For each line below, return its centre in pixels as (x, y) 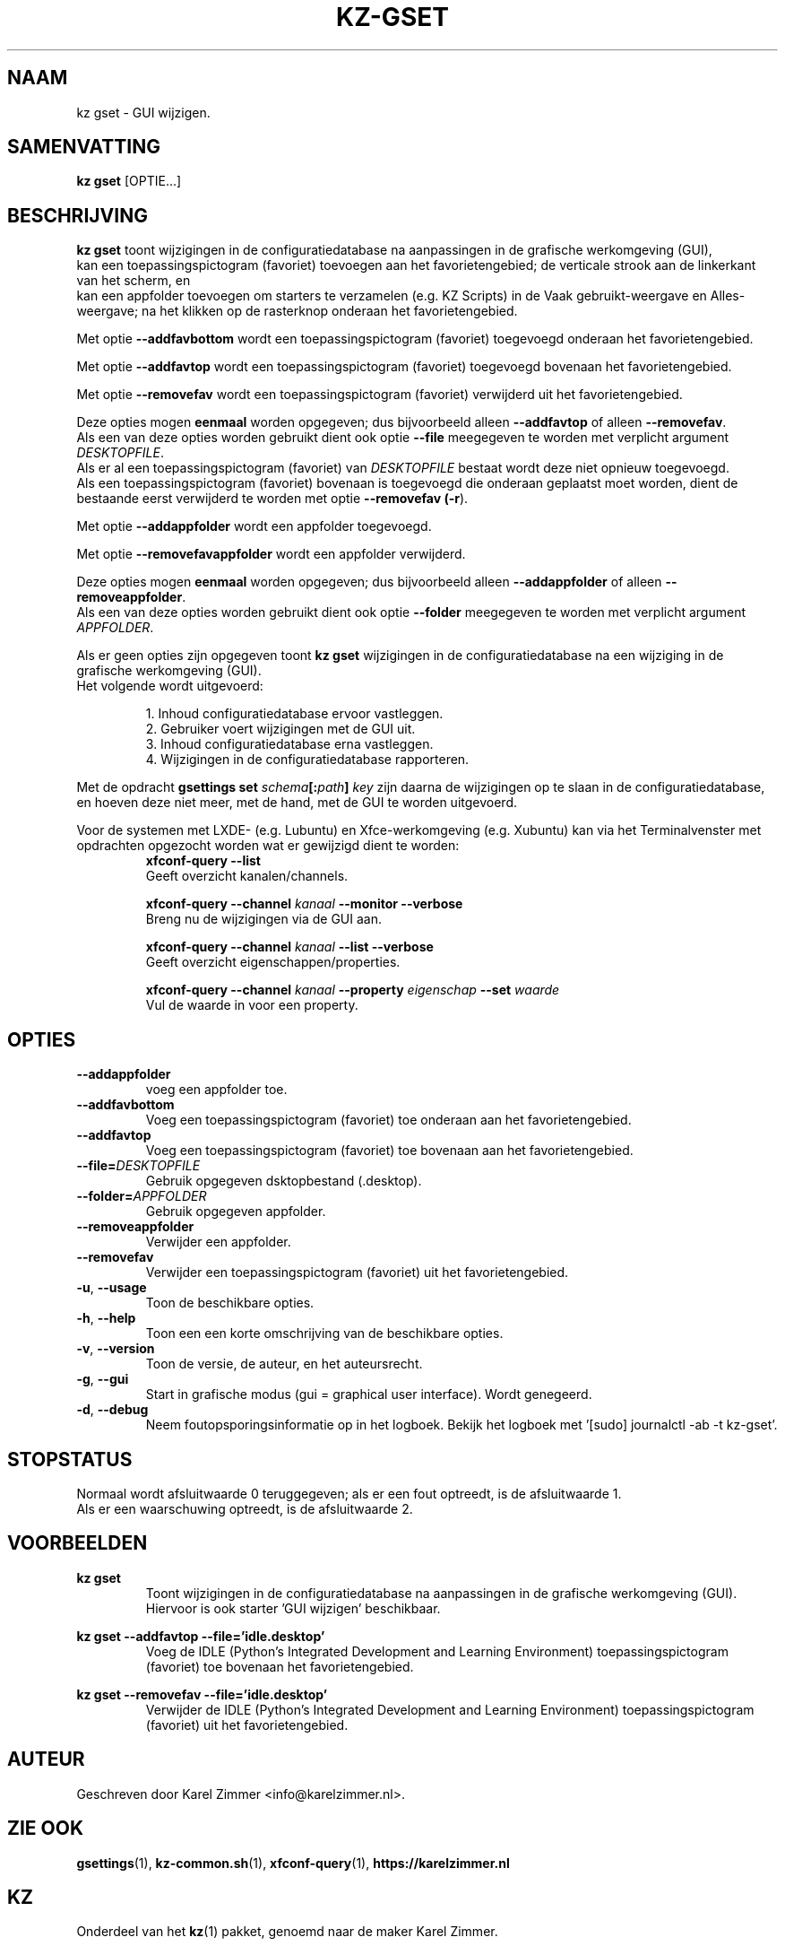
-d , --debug (112, 1410)
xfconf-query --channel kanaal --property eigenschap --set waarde (353, 990)
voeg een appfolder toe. (216, 1090)
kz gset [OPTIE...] (129, 181)
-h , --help (106, 1318)
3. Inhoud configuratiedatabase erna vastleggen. (289, 744)
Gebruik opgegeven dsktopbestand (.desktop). (284, 1181)
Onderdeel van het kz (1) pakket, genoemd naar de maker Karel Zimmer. (287, 1932)
